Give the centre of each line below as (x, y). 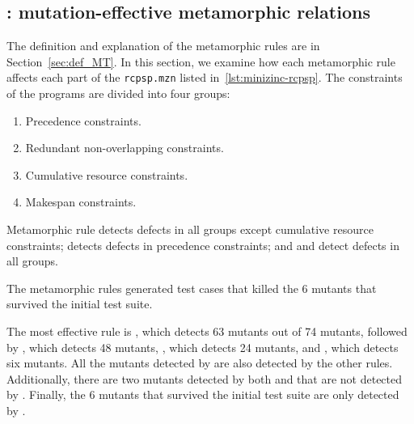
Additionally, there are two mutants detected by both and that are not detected (205, 378)
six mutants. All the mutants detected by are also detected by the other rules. (200, 363)
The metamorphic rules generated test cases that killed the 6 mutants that (192, 288)
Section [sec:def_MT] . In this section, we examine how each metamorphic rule (201, 61)
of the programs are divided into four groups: (118, 93)
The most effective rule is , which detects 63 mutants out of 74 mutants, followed (207, 331)
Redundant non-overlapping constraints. (125, 148)
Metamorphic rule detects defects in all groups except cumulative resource (190, 229)
